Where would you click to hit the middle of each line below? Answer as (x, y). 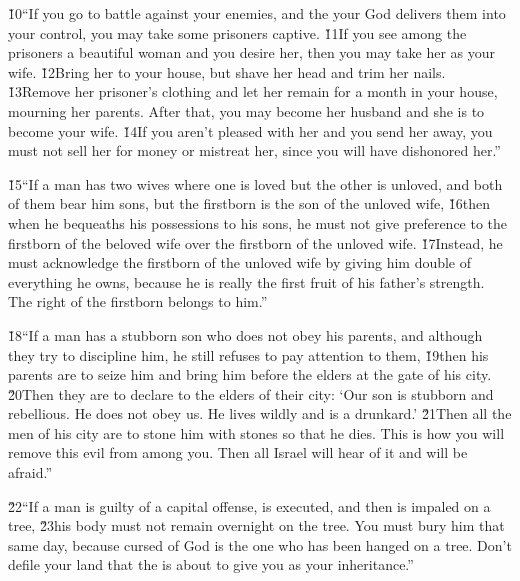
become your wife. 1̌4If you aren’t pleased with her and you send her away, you (250, 130)
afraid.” (30, 472)
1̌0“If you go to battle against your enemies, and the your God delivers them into (257, 13)
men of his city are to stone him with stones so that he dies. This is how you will (256, 432)
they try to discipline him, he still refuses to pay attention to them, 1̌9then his (248, 354)
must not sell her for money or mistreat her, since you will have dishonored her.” (254, 150)
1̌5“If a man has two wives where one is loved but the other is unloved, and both (255, 183)
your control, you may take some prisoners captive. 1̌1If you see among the (237, 32)
